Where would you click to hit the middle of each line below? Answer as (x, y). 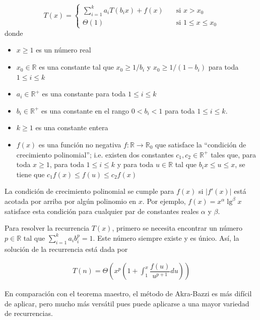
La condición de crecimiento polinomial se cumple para (89, 191)
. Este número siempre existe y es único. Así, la (166, 237)
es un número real (63, 50)
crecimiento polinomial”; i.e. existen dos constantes (95, 154)
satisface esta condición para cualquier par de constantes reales (102, 211)
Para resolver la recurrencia (47, 228)
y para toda (135, 164)
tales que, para (234, 154)
